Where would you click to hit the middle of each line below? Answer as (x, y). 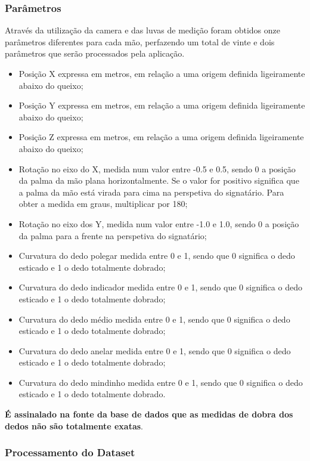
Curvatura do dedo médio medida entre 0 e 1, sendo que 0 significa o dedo (154, 319)
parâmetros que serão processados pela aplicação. (95, 53)
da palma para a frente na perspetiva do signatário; (113, 235)
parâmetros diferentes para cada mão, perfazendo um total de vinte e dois (140, 41)
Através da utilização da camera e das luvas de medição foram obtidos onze (142, 30)
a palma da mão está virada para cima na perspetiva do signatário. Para (151, 192)
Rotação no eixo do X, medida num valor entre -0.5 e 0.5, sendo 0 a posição (157, 168)
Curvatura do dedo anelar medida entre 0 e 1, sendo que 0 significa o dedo (155, 350)
